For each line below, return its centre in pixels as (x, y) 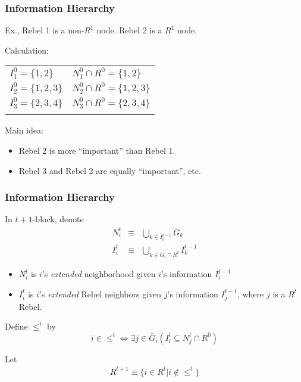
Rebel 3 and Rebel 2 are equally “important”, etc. (110, 170)
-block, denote (58, 219)
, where (250, 294)
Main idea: (24, 130)
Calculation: (27, 50)
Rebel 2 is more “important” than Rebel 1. (97, 150)
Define (16, 326)
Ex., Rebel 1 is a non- (45, 30)
